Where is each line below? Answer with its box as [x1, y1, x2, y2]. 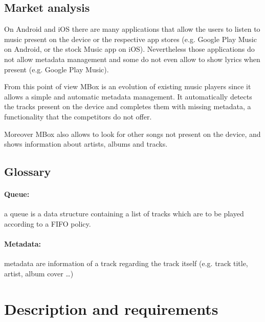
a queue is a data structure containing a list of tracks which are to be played [4, 208, 244, 219]
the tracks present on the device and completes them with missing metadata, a [4, 101, 251, 112]
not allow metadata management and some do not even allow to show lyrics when [4, 53, 260, 64]
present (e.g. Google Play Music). [4, 64, 109, 74]
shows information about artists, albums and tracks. [4, 138, 168, 149]
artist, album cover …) [4, 268, 74, 278]
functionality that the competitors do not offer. [4, 111, 152, 122]
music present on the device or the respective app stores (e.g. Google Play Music [4, 33, 257, 44]
